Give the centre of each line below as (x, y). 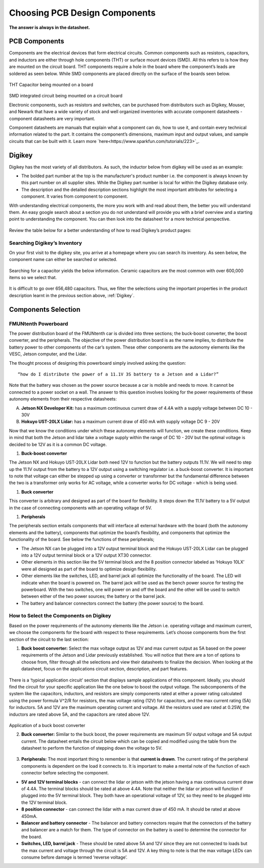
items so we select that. (33, 278)
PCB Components (37, 41)
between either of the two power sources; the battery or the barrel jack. (94, 596)
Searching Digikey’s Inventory (46, 243)
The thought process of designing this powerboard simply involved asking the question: (98, 363)
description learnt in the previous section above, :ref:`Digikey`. (72, 295)
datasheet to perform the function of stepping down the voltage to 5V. (92, 748)
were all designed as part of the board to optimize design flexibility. (89, 569)
